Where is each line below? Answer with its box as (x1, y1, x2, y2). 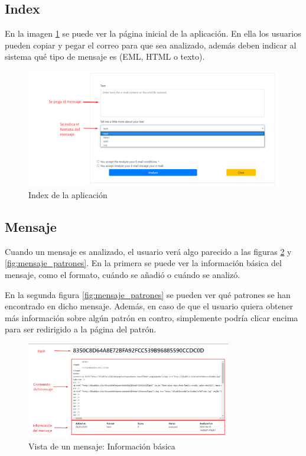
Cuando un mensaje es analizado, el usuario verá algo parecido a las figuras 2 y (5, 245, 292, 257)
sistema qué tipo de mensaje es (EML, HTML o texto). (5, 50, 205, 63)
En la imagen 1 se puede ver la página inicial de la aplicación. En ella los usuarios (5, 27, 301, 40)
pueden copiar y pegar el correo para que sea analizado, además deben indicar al (5, 38, 297, 51)
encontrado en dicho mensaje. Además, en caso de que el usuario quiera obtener (5, 300, 294, 312)
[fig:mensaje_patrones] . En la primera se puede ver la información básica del (5, 257, 282, 269)
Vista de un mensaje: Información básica (28, 439, 175, 452)
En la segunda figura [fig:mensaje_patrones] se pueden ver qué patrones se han (5, 288, 291, 300)
